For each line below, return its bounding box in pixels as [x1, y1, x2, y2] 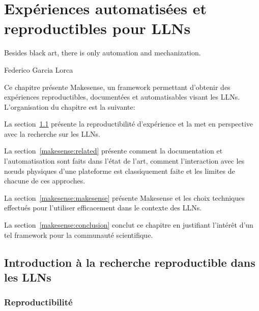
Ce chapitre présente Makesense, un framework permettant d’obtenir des [4, 81, 231, 92]
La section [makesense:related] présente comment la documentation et [4, 145, 223, 156]
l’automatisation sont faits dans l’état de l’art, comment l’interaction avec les [4, 155, 245, 166]
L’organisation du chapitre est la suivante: [4, 101, 135, 112]
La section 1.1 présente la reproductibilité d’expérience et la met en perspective [4, 118, 253, 129]
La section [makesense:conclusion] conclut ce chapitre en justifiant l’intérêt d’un [4, 220, 253, 230]
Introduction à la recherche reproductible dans [4, 254, 255, 270]
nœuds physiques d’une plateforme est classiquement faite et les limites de [4, 165, 235, 176]
